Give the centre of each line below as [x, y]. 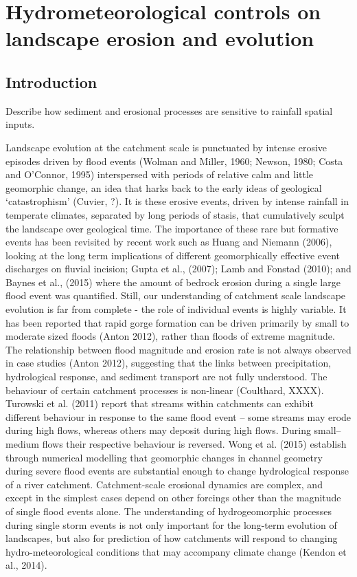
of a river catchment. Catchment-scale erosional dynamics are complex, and [164, 484]
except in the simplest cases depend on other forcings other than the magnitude [173, 498]
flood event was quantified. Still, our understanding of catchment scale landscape [176, 295]
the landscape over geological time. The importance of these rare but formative [172, 228]
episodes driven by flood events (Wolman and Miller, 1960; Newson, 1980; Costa [174, 161]
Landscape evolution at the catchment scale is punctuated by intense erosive [166, 147]
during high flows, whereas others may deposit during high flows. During [158, 430]
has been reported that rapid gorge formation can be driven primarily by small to [177, 322]
